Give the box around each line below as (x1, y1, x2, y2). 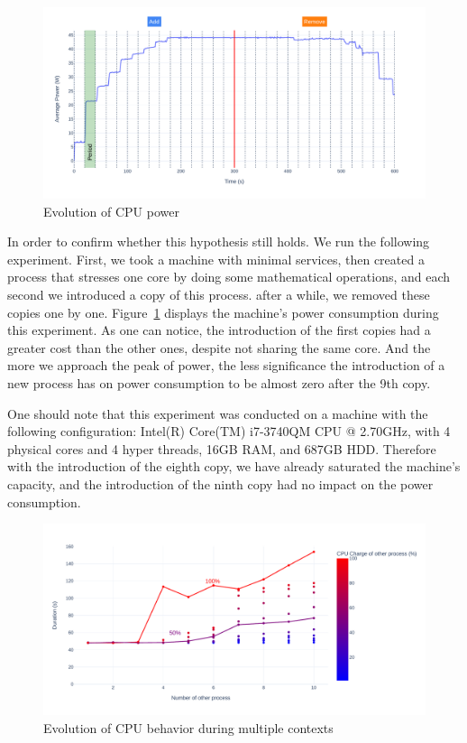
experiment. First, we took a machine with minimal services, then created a (7, 249, 425, 268)
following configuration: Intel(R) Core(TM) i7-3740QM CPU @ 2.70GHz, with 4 (7, 422, 451, 441)
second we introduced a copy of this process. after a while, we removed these (7, 284, 430, 303)
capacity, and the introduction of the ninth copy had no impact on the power (7, 474, 434, 493)
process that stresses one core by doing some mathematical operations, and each (7, 267, 451, 286)
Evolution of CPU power (43, 201, 179, 220)
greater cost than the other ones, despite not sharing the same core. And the (7, 338, 431, 357)
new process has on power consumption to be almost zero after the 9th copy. (7, 373, 431, 392)
